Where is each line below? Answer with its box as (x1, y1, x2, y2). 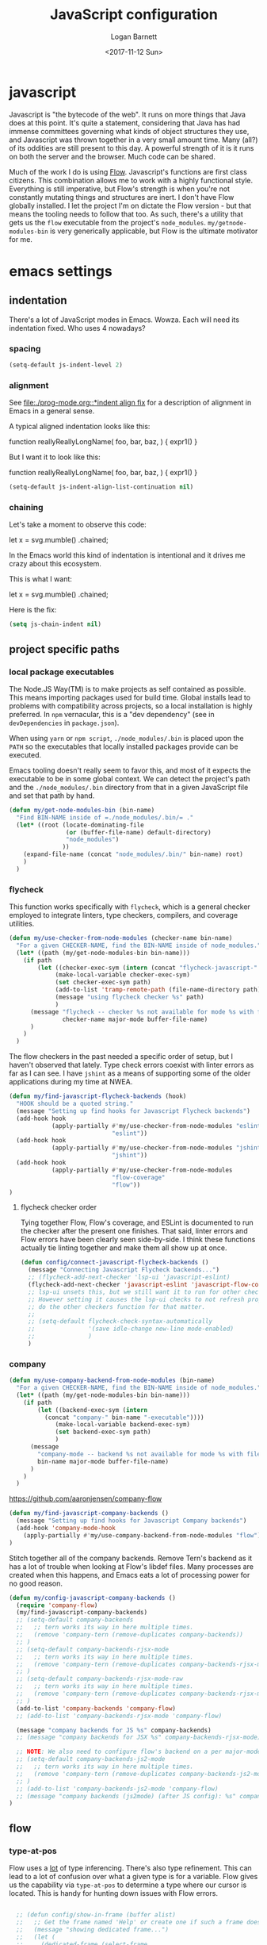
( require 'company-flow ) (16, 1601, 98, 1609)
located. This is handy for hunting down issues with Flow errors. (9, 1889, 219, 1898)
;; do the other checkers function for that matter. (28, 1302, 206, 1310)
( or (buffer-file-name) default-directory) (65, 828, 212, 836)
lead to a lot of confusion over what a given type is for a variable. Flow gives (9, 1872, 258, 1882)
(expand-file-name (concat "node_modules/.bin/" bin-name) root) (23, 850, 244, 858)
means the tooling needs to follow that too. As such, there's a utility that (9, 209, 244, 219)
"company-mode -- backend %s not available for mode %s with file (37, 1450, 261, 1458)
